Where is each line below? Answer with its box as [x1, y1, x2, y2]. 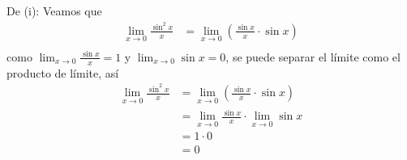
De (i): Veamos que [6, 2, 102, 19]
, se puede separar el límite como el [225, 48, 401, 65]
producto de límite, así [6, 64, 119, 81]
